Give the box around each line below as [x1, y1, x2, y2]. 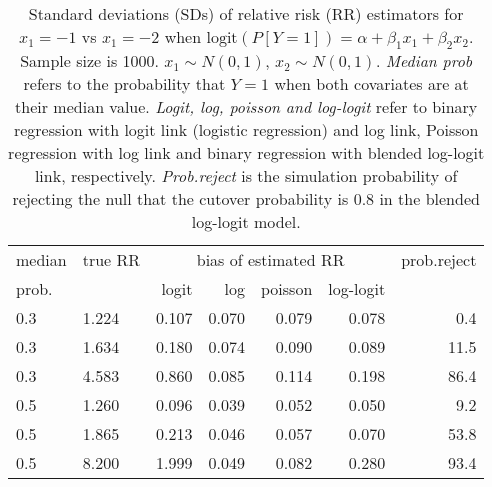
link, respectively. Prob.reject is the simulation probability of [34, 164, 458, 188]
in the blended [379, 187, 480, 211]
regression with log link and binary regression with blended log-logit [8, 141, 485, 165]
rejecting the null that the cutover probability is [12, 187, 349, 211]
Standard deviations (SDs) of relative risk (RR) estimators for [28, 2, 464, 25]
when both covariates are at [274, 72, 469, 96]
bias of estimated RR [196, 248, 345, 272]
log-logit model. [191, 210, 301, 234]
